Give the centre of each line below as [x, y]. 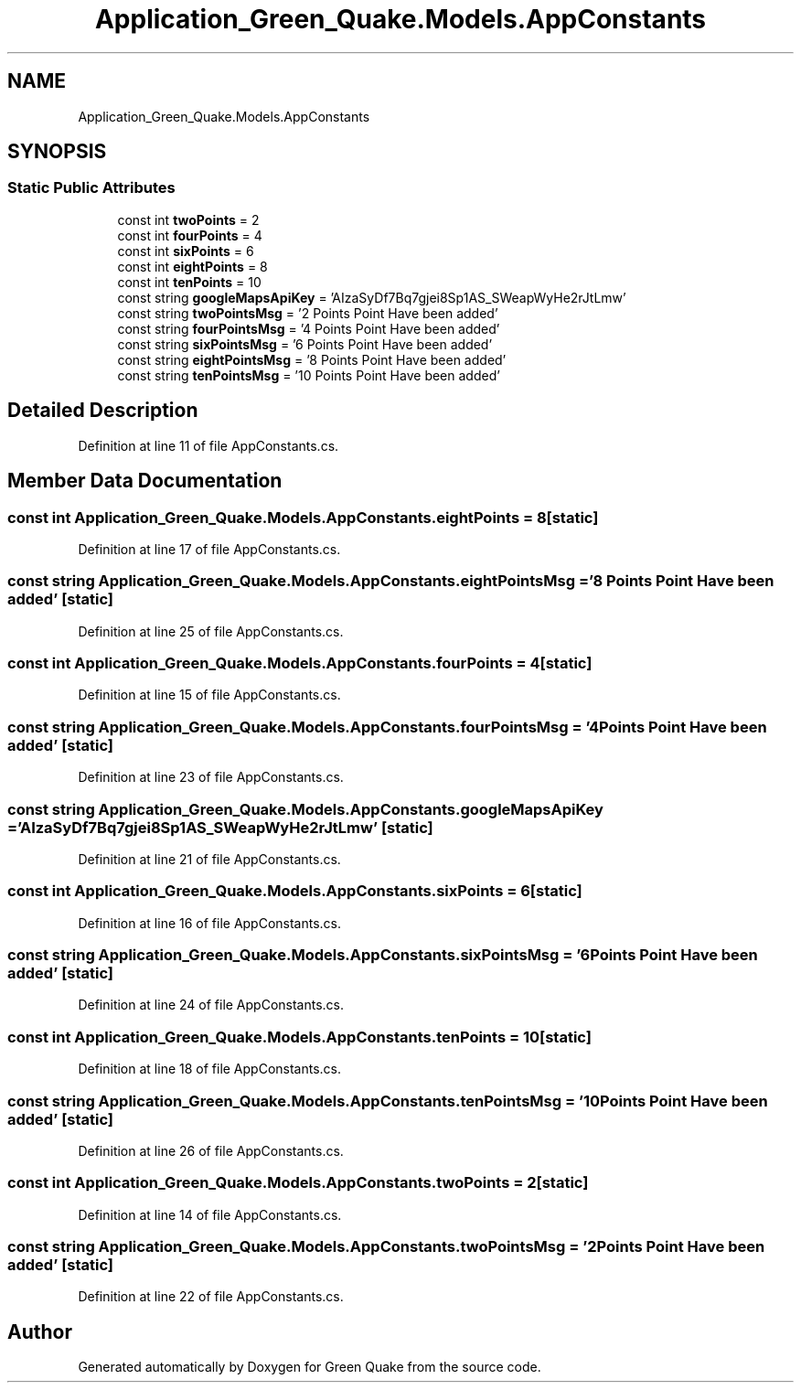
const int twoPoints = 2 [188, 219]
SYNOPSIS [57, 152]
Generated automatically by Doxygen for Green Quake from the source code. [310, 1367]
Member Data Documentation [145, 481]
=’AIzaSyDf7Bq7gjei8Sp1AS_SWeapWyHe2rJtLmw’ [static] [220, 827]
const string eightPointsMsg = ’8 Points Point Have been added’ [312, 359]
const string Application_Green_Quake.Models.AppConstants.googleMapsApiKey [305, 809]
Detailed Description [103, 411]
